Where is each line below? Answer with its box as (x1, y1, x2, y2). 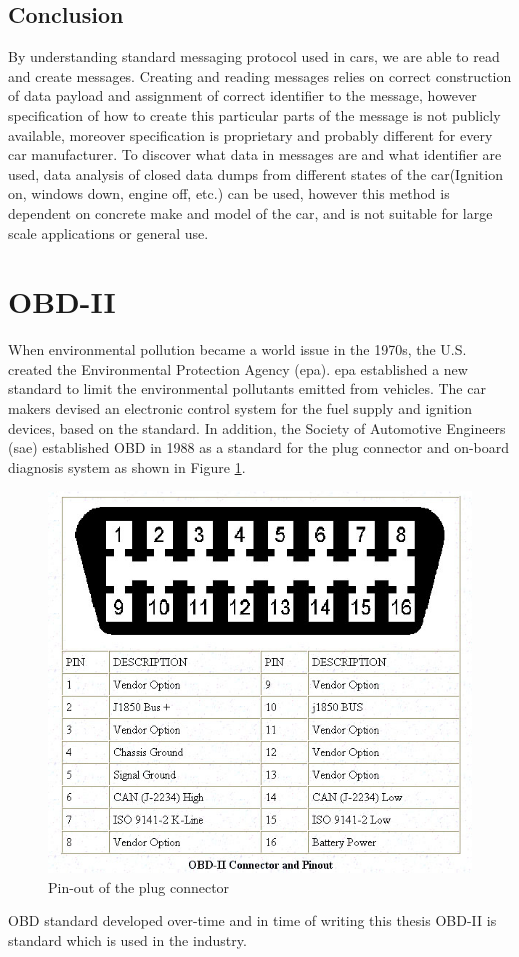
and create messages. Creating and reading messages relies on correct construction (8, 65, 512, 86)
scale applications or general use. (8, 222, 209, 243)
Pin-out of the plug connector (48, 876, 230, 897)
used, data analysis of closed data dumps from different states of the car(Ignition (8, 163, 503, 184)
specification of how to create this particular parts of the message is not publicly (8, 104, 501, 125)
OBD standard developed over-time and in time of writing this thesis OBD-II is (8, 910, 497, 931)
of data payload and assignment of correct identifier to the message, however (8, 85, 477, 106)
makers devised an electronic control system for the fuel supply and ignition (8, 398, 473, 419)
